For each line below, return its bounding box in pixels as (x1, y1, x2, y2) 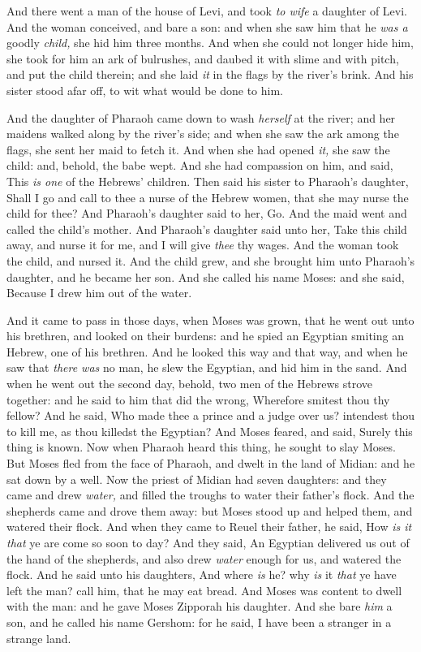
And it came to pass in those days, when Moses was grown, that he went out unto (6, 311, 415, 328)
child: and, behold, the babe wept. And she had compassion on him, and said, (6, 157, 393, 174)
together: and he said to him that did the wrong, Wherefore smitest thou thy (6, 391, 390, 408)
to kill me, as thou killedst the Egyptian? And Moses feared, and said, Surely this (6, 422, 413, 439)
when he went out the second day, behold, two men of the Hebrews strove (6, 375, 372, 392)
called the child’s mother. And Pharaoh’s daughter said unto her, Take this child (6, 220, 407, 237)
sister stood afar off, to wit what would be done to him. (6, 81, 283, 98)
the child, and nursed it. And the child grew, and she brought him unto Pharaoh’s (6, 252, 415, 269)
